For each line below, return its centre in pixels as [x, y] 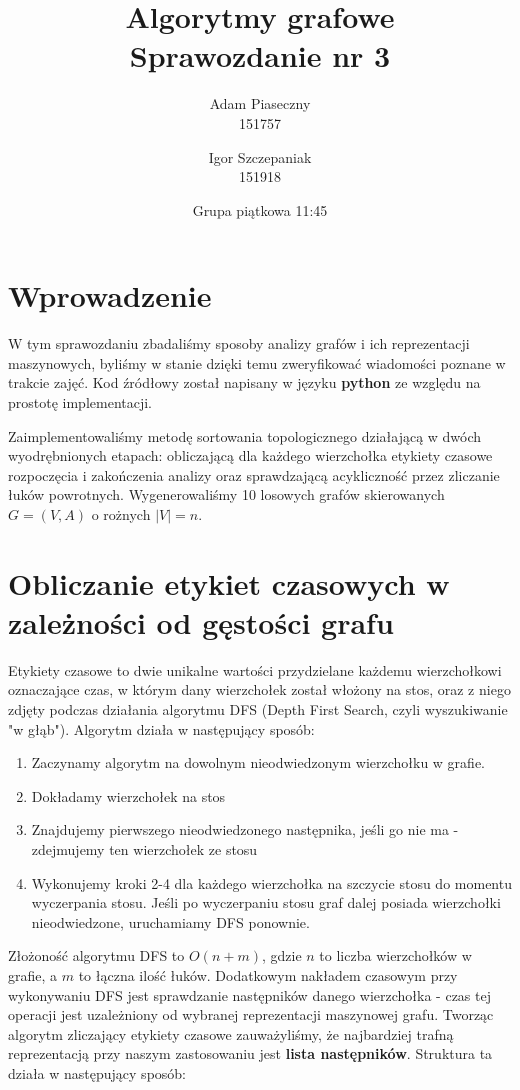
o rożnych [121, 513]
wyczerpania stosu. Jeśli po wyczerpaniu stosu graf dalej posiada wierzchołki [266, 902]
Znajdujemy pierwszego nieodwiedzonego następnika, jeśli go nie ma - [245, 829]
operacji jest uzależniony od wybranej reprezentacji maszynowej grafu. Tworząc [251, 1014]
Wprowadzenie [110, 295]
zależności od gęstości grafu [201, 621]
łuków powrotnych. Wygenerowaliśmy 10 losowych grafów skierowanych [226, 494]
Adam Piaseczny [260, 103]
